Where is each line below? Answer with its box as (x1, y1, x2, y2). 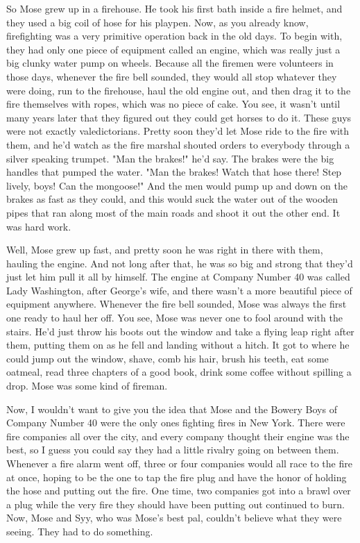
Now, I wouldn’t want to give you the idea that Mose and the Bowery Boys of (6, 401, 337, 416)
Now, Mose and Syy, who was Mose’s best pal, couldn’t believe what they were (6, 510, 342, 525)
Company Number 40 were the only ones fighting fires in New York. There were (6, 415, 345, 430)
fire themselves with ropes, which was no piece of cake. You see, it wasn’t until (6, 97, 341, 111)
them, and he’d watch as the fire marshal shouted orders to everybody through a (6, 137, 350, 151)
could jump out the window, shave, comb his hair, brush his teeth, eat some (6, 351, 329, 365)
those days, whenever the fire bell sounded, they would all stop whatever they (6, 69, 337, 83)
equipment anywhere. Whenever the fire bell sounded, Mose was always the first (6, 296, 347, 311)
